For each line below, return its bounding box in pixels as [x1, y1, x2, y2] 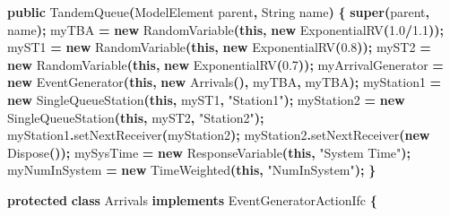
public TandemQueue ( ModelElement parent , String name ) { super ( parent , [7, 3, 429, 21]
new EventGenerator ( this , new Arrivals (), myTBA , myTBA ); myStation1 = [7, 73, 442, 91]
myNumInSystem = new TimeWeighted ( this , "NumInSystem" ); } [7, 160, 376, 179]
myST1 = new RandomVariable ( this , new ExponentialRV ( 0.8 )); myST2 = [7, 38, 431, 56]
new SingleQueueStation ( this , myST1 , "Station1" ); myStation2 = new [7, 90, 405, 108]
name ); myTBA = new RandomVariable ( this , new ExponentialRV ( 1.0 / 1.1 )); [7, 20, 444, 39]
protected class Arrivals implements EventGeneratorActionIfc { [7, 190, 377, 209]
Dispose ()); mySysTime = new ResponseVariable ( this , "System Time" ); [7, 143, 411, 161]
